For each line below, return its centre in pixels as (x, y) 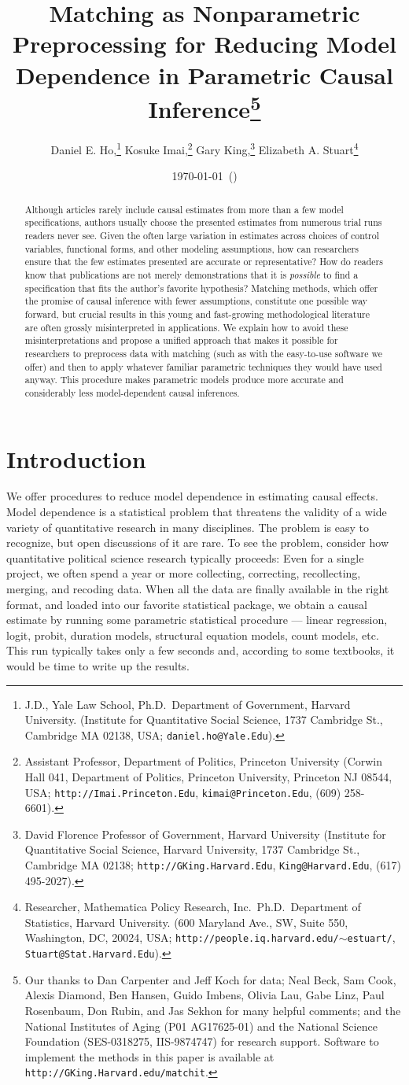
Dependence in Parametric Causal (204, 74)
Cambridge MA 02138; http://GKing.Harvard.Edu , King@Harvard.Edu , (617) (213, 865)
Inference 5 (204, 107)
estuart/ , (371, 937)
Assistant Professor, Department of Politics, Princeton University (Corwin (204, 761)
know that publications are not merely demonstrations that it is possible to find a (192, 274)
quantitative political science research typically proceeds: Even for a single (185, 557)
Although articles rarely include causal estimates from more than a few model (184, 209)
